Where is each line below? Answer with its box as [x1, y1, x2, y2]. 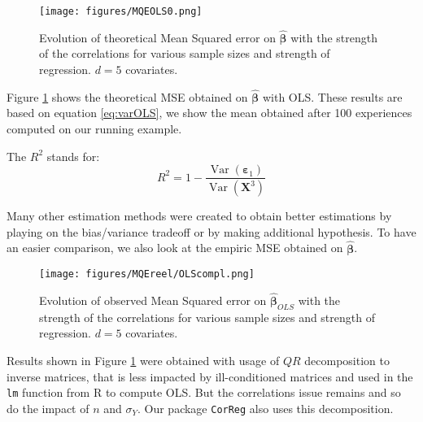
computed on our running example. [7, 120, 182, 137]
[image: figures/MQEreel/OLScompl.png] [39, 268, 255, 281]
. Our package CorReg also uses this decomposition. [137, 399, 394, 416]
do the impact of [7, 399, 89, 416]
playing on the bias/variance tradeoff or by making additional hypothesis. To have [7, 223, 416, 240]
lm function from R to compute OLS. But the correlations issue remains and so [7, 384, 401, 401]
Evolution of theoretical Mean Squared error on [39, 28, 276, 46]
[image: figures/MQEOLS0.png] [39, 6, 203, 17]
